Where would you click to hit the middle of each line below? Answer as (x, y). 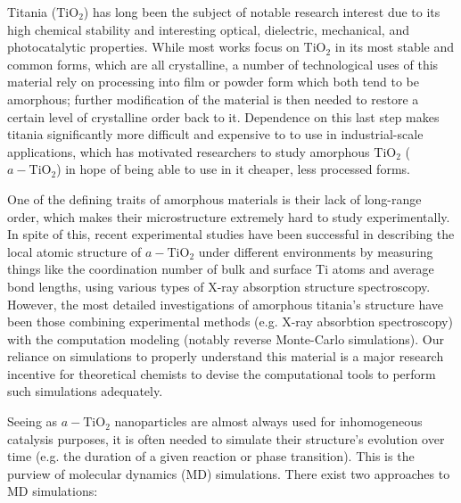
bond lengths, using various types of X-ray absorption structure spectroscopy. (219, 286)
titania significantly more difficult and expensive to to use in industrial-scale (215, 134)
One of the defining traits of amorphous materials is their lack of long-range (214, 198)
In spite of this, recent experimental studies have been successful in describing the (231, 234)
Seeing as (33, 421)
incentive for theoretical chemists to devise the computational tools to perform (222, 373)
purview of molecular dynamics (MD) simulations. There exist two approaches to (229, 473)
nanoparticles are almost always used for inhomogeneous (268, 421)
